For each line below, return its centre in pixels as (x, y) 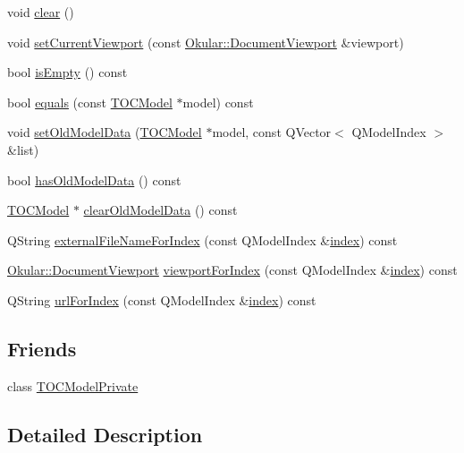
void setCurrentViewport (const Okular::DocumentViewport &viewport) (206, 42)
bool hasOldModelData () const (94, 179)
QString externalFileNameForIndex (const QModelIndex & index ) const (202, 239)
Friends (42, 348)
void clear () (41, 12)
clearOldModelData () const (160, 210)
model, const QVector (272, 132)
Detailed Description (105, 434)
